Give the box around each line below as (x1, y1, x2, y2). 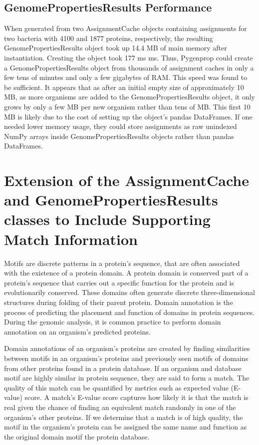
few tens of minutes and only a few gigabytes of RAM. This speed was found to (4, 72, 248, 82)
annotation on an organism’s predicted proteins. (4, 326, 151, 336)
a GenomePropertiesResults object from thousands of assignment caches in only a (4, 62, 254, 72)
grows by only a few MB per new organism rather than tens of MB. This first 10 (4, 101, 251, 111)
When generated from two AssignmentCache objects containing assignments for (4, 23, 247, 33)
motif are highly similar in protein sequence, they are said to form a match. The (4, 372, 250, 383)
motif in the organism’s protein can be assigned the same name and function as (4, 421, 247, 432)
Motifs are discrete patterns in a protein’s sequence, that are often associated (4, 257, 240, 268)
